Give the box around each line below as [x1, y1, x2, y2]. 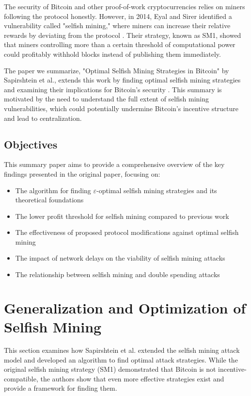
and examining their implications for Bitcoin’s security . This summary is [4, 84, 222, 94]
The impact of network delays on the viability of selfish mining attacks [15, 253, 225, 263]
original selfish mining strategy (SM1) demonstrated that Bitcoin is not [4, 364, 216, 374]
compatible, [4, 373, 38, 383]
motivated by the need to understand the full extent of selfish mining [4, 94, 209, 104]
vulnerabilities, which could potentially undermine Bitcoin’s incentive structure [4, 103, 239, 113]
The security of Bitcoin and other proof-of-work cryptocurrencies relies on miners [4, 1, 245, 11]
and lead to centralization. [4, 113, 82, 123]
